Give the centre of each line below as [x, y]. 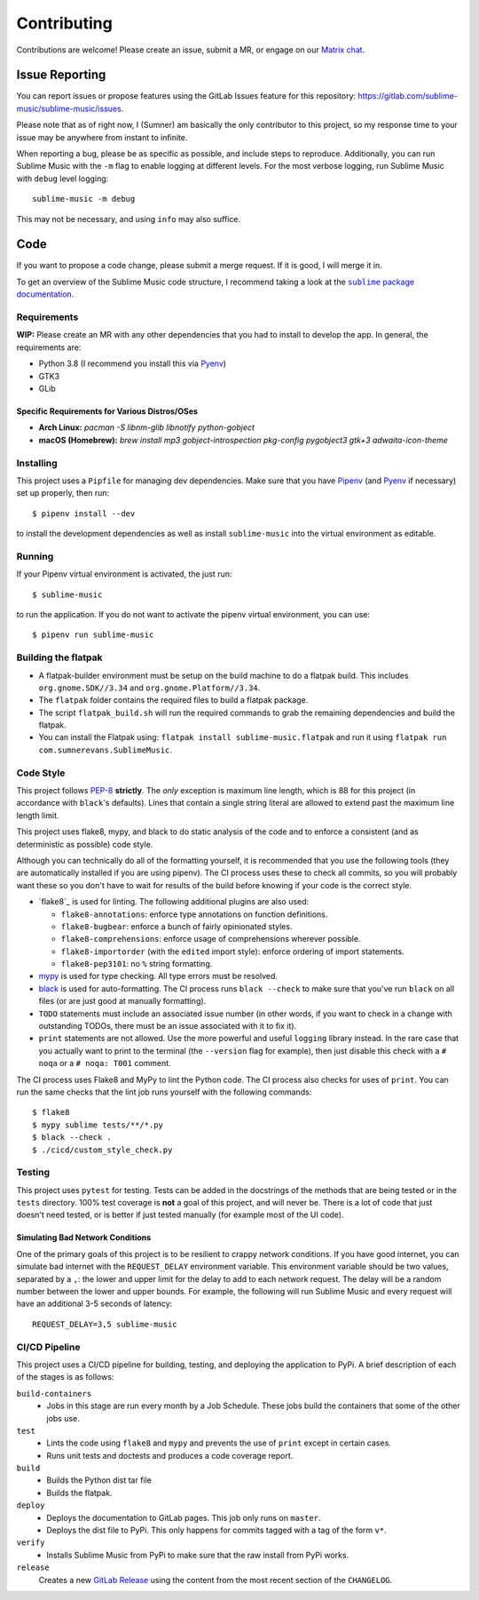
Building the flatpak [59, 657]
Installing [37, 463]
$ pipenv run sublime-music [93, 635]
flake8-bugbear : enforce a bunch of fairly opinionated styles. [177, 926]
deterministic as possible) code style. [85, 844]
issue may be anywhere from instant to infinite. [102, 137]
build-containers [54, 1393]
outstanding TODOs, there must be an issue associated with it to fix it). [168, 1026]
